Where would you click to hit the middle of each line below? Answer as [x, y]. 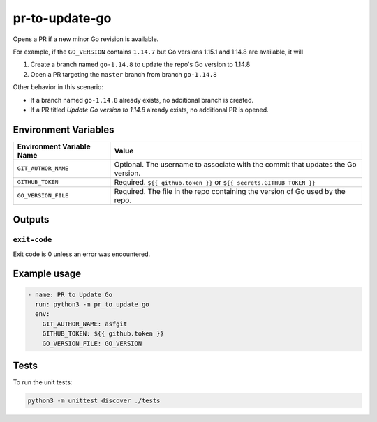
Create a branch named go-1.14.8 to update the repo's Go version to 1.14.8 [140, 65]
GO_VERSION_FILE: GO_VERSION [92, 343]
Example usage [47, 274]
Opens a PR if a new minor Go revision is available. [86, 39]
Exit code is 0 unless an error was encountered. [82, 254]
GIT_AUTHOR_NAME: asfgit [85, 324]
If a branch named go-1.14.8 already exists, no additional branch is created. [142, 100]
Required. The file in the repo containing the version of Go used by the [230, 191]
